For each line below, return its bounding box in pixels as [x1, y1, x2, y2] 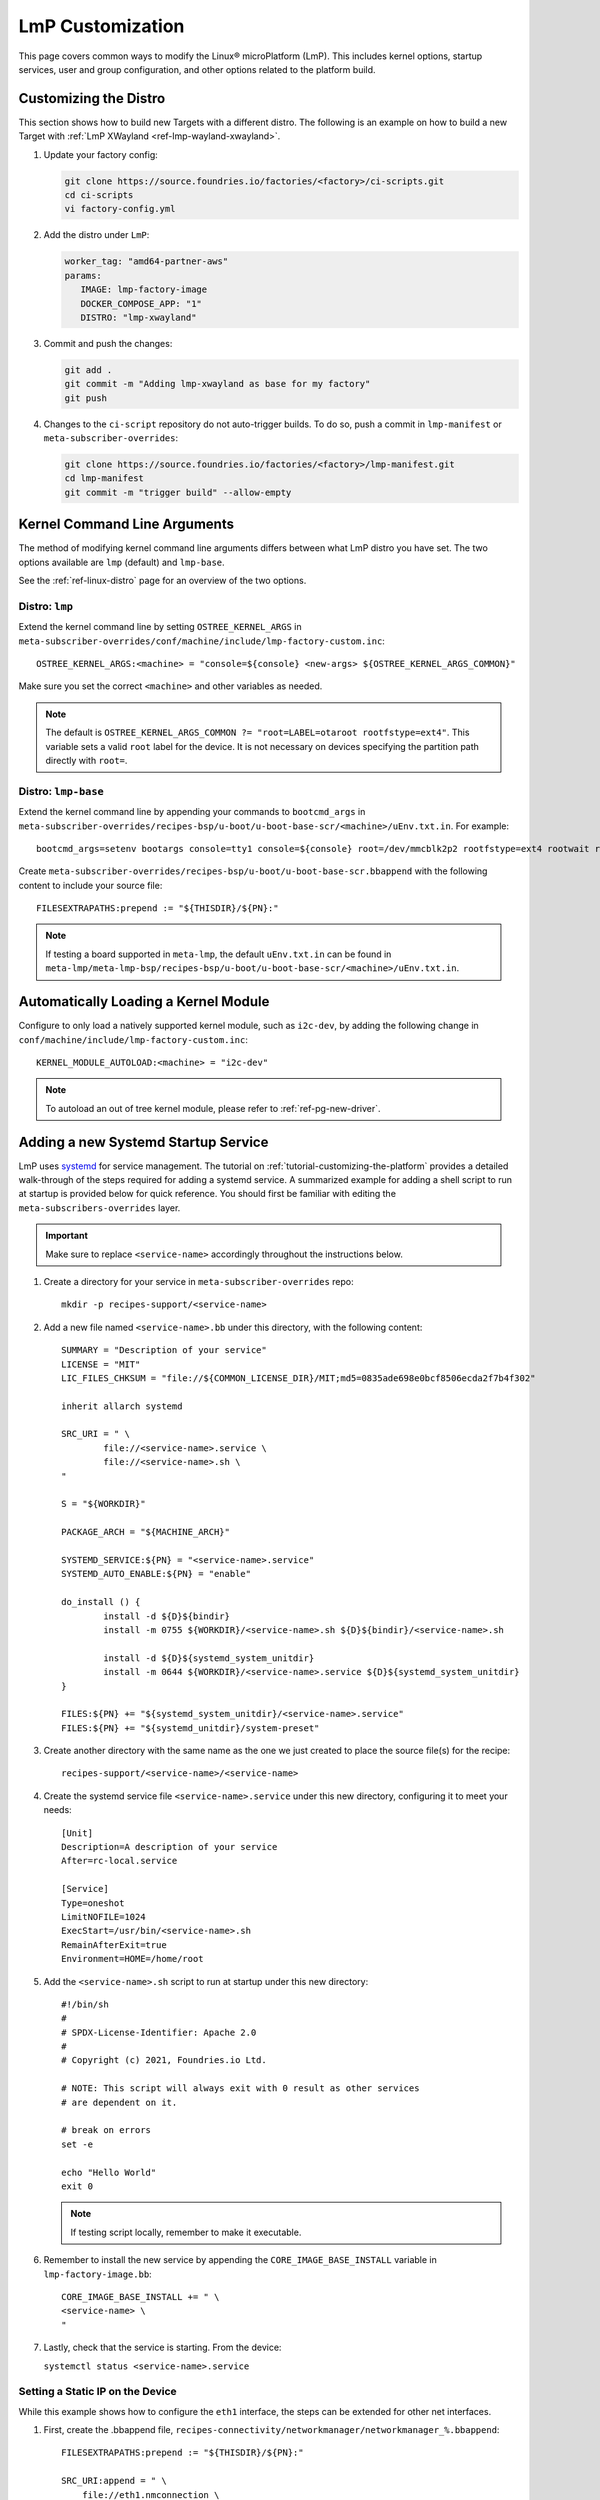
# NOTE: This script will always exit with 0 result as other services [61, 2083, 420, 2094]
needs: [43, 1804, 72, 1816]
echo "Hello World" [61, 2166, 157, 2178]
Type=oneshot [61, 1897, 125, 1909]
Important [45, 1230, 89, 1242]
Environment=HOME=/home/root [61, 1953, 204, 1965]
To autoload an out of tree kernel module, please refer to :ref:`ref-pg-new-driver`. [45, 1102, 381, 1114]
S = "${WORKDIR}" [61, 1498, 146, 1510]
